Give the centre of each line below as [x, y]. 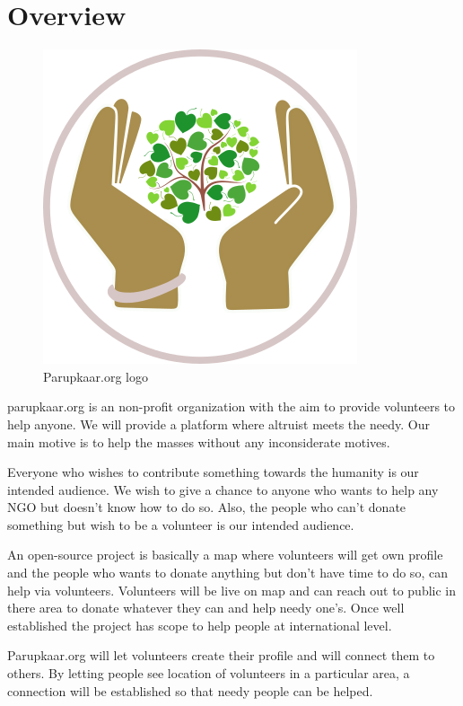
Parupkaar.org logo [96, 376]
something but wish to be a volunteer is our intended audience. [181, 524]
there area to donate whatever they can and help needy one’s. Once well [206, 608]
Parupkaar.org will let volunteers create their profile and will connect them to [221, 655]
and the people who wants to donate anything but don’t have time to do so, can [227, 573]
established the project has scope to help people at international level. [200, 625]
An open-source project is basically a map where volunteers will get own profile [225, 555]
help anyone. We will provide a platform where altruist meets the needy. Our [218, 424]
